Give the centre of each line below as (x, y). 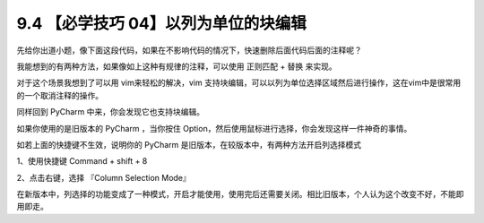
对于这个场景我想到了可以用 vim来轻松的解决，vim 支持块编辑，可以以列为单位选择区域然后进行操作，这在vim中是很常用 (239, 83)
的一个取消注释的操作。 (60, 95)
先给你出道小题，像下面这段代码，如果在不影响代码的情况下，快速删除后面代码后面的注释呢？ (189, 50)
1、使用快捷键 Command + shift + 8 (82, 161)
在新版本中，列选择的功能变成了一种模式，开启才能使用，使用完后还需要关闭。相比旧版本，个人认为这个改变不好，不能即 (240, 194)
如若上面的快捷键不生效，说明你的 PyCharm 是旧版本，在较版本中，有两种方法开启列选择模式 (189, 144)
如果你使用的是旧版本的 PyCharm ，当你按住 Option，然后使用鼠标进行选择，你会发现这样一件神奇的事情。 (214, 128)
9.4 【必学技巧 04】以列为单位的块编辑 (161, 23)
